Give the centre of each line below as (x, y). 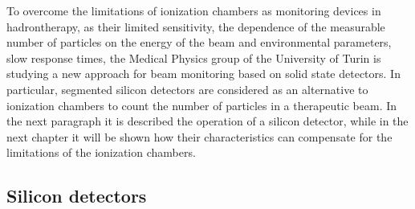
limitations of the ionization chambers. (101, 152)
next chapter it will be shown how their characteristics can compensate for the (199, 136)
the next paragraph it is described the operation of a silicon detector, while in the (207, 121)
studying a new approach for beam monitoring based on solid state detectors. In (203, 74)
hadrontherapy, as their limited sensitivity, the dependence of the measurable (196, 26)
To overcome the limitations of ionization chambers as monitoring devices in (194, 10)
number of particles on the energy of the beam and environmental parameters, (199, 42)
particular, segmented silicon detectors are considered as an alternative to (187, 89)
